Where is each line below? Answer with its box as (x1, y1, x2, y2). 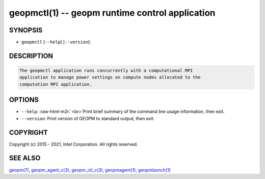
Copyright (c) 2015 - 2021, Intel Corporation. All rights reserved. (9, 141, 138, 147)
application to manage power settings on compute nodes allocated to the (19, 75, 201, 80)
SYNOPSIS (9, 26, 43, 34)
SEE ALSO (9, 154, 41, 162)
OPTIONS (9, 96, 39, 104)
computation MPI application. (19, 81, 92, 87)
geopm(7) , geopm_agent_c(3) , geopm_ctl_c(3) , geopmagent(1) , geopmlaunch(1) (9, 167, 171, 173)
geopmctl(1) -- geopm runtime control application (9, 7, 215, 18)
